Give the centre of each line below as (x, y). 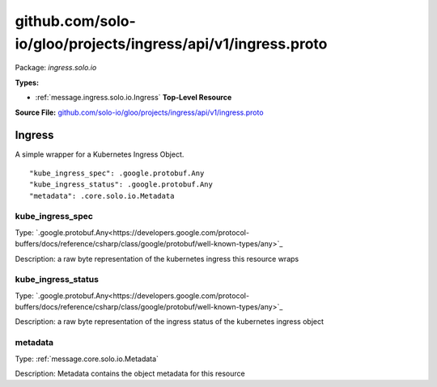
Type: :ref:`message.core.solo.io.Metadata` (87, 359)
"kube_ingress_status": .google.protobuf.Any (121, 185)
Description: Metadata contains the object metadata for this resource (130, 373)
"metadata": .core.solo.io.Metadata (102, 196)
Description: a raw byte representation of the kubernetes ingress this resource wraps (157, 259)
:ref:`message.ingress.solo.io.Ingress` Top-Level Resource (134, 98)
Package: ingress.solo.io (56, 68)
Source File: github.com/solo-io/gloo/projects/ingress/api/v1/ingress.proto (139, 112)
